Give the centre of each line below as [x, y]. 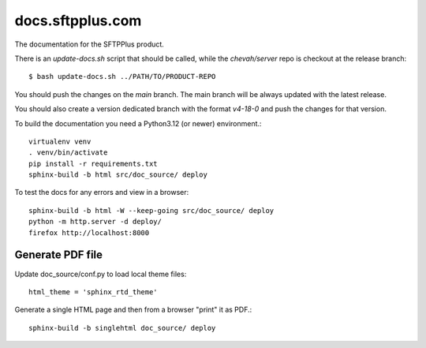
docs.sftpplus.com [78, 21]
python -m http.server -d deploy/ [95, 222]
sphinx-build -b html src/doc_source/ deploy [118, 175]
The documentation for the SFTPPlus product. [90, 44]
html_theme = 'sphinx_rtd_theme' [93, 292]
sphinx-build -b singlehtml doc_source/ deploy [122, 328]
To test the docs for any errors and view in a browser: [102, 193]
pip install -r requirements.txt [93, 163]
